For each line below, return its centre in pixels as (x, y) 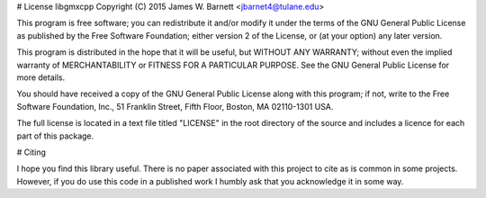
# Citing (31, 152)
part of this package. (55, 136)
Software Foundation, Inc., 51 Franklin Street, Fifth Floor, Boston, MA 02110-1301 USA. (175, 106)
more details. (41, 77)
